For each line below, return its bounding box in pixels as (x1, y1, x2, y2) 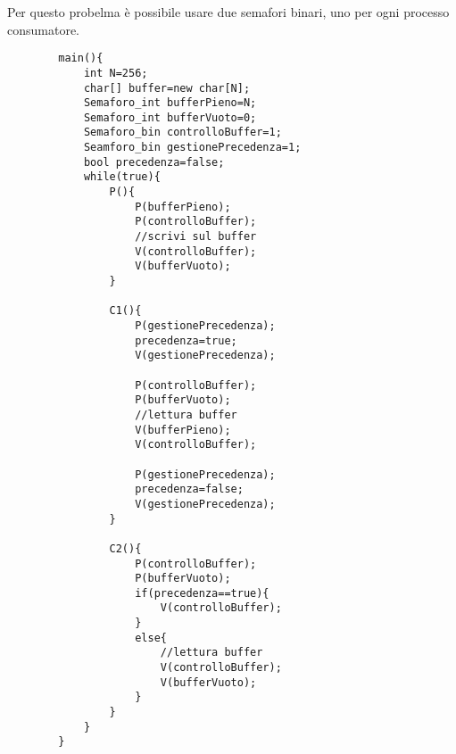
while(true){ (83, 170, 161, 184)
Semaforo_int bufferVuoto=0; (83, 111, 257, 124)
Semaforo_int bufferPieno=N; (83, 96, 257, 110)
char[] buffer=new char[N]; (83, 81, 251, 95)
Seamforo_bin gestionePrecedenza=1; (83, 141, 302, 154)
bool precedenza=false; (83, 155, 225, 169)
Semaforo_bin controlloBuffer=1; (83, 126, 282, 139)
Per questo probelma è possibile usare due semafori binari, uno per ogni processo (7, 3, 450, 21)
